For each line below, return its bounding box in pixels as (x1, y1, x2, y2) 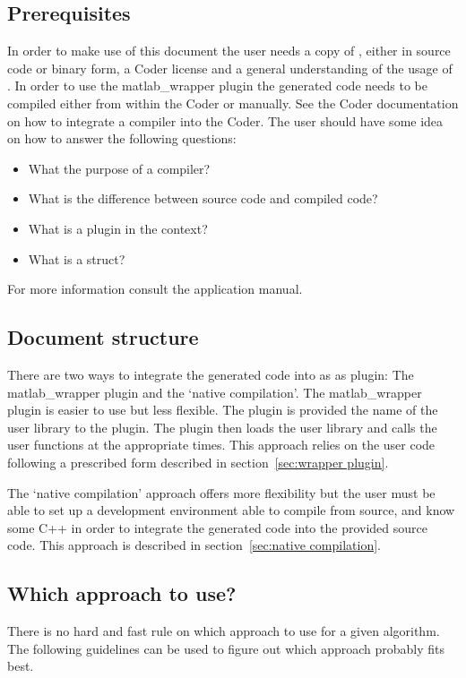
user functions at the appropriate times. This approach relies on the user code (7, 435, 436, 454)
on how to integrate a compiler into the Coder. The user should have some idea (7, 111, 444, 130)
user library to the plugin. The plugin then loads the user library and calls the (7, 417, 437, 436)
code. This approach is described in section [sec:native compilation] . (7, 536, 381, 554)
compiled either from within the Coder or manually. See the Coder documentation (7, 93, 459, 112)
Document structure (7, 323, 199, 351)
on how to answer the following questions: (7, 129, 237, 148)
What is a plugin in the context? (28, 219, 208, 237)
